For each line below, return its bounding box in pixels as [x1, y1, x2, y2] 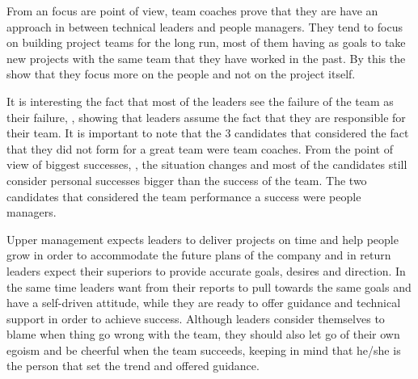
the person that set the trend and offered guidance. [6, 357, 260, 374]
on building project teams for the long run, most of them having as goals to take [6, 34, 406, 51]
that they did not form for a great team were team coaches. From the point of [6, 140, 393, 157]
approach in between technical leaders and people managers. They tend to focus [6, 18, 403, 35]
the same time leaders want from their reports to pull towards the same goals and [6, 278, 412, 295]
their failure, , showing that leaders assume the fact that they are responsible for [6, 108, 406, 125]
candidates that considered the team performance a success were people [6, 187, 361, 204]
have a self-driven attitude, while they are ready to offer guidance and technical [6, 294, 401, 311]
